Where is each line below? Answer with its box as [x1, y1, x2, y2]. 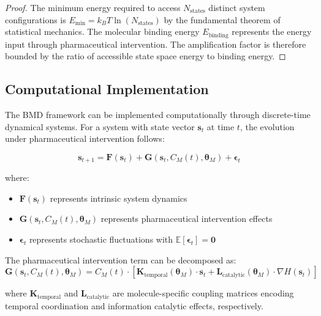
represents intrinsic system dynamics [50, 191, 187, 204]
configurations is [5, 13, 66, 26]
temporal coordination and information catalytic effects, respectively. [5, 299, 263, 312]
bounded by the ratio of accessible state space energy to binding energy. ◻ [5, 50, 286, 62]
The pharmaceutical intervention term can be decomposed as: [5, 253, 236, 266]
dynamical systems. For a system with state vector [5, 120, 195, 133]
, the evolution [240, 120, 295, 133]
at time [206, 120, 235, 133]
